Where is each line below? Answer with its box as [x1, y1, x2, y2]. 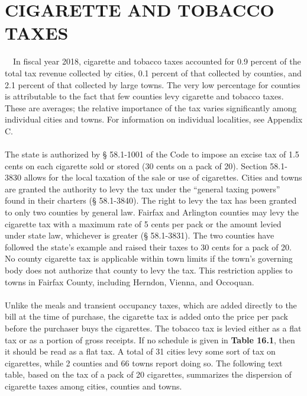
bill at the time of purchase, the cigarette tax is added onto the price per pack [5, 310, 289, 323]
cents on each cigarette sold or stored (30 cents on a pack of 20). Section [5, 159, 267, 172]
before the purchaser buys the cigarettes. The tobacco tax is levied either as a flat [5, 321, 302, 334]
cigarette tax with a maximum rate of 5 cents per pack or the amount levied [5, 217, 282, 230]
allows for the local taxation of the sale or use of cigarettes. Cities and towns [24, 171, 302, 183]
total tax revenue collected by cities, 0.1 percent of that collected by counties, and [5, 66, 302, 79]
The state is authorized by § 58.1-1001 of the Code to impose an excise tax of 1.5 [5, 148, 299, 160]
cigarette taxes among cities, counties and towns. [5, 379, 182, 392]
